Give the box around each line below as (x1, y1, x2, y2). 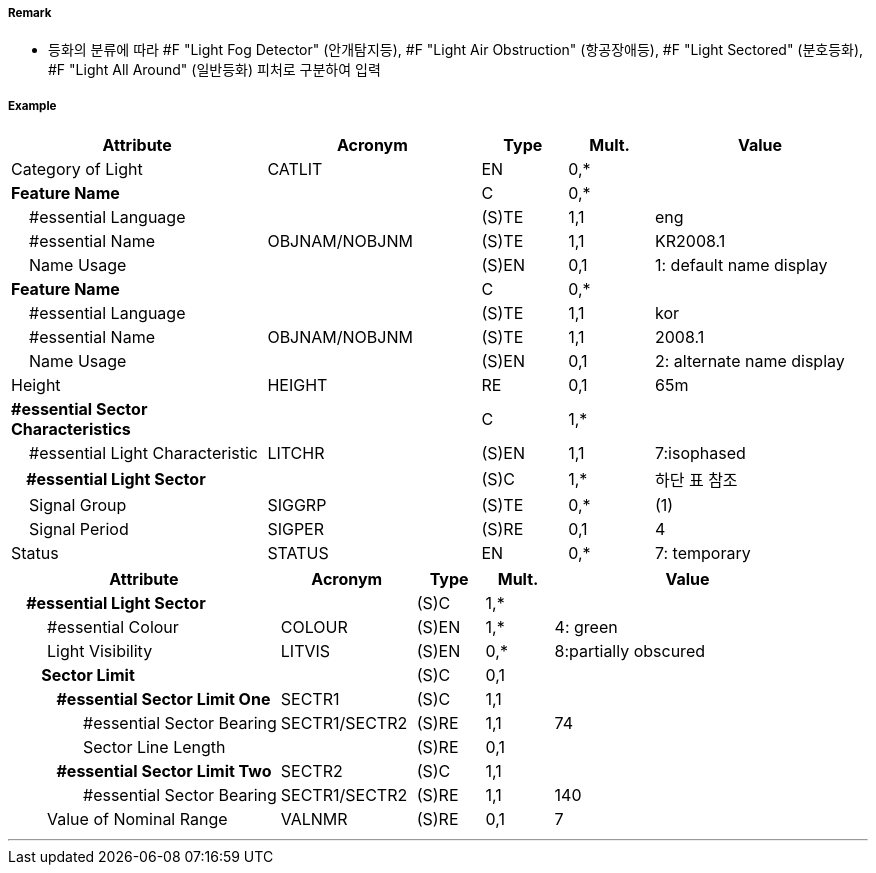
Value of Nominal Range (47, 809, 228, 830)
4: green (554, 617, 618, 638)
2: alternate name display (654, 351, 845, 372)
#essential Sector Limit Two (56, 761, 272, 782)
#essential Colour (47, 617, 179, 638)
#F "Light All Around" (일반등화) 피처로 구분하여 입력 (48, 61, 381, 79)
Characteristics (11, 419, 131, 440)
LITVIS (280, 641, 331, 662)
